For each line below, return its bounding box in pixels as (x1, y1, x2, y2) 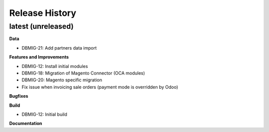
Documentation (9, 121, 42, 127)
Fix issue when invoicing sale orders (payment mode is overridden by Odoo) (21, 84, 178, 90)
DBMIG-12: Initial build (21, 111, 67, 117)
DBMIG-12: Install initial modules (21, 63, 88, 69)
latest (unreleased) (9, 22, 74, 31)
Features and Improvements (9, 54, 69, 60)
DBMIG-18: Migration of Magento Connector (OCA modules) (21, 70, 145, 76)
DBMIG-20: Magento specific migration (21, 77, 102, 83)
